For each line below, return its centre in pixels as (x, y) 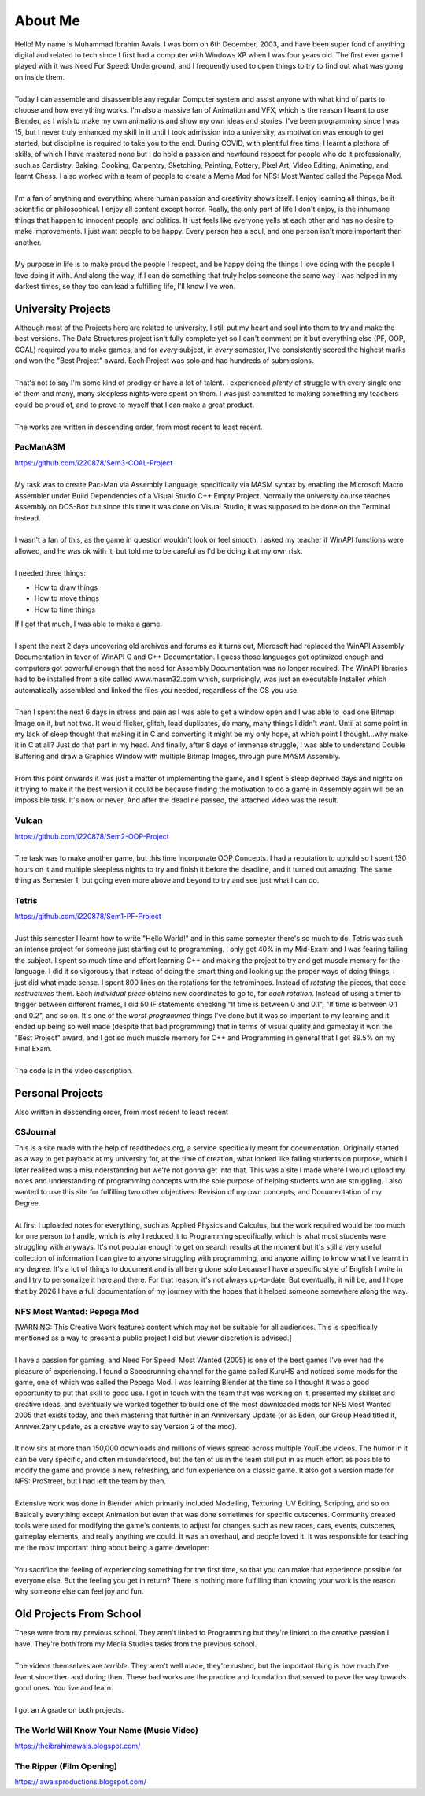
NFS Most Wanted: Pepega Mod (77, 1311)
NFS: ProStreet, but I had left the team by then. (91, 1481)
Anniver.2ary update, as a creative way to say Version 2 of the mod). (126, 1426)
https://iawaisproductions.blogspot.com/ (81, 1782)
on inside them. (40, 77)
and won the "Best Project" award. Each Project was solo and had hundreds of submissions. (164, 361)
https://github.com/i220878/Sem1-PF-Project (88, 917)
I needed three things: (50, 573)
